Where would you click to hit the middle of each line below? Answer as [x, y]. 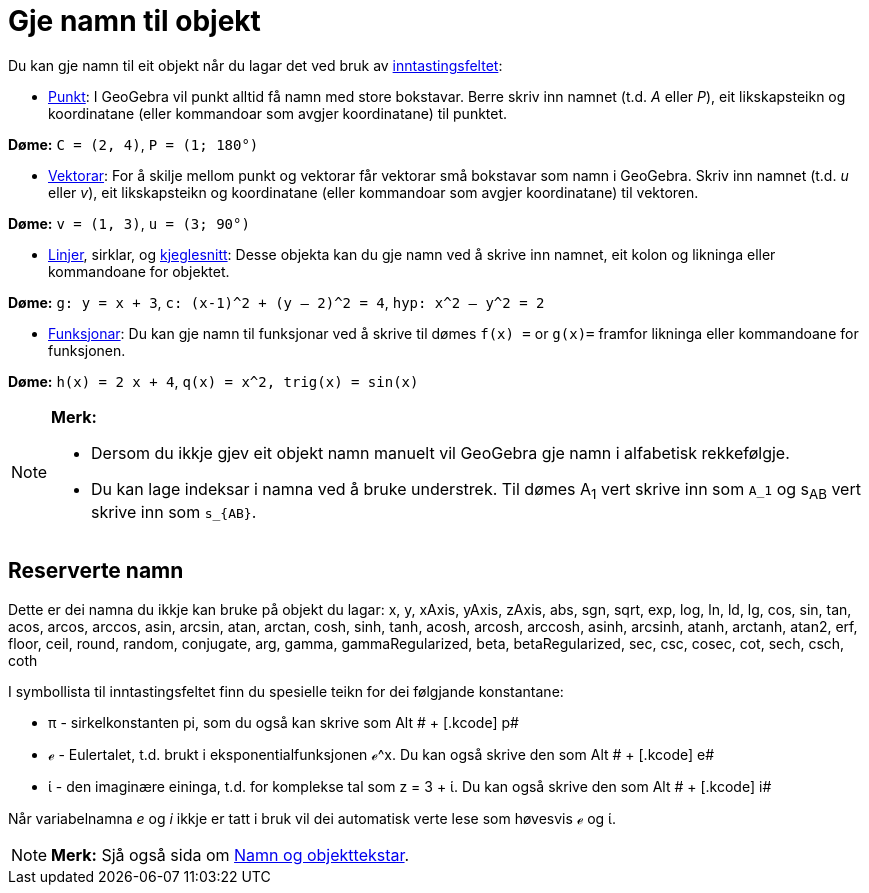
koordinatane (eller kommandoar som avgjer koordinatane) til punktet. [278, 113]
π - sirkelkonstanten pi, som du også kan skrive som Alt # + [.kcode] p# [283, 722]
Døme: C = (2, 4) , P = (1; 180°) [133, 144]
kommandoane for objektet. [139, 271]
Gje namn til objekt [134, 21]
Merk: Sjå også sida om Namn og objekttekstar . [230, 854]
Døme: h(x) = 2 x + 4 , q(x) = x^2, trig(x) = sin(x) [213, 381]
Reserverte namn [96, 571]
